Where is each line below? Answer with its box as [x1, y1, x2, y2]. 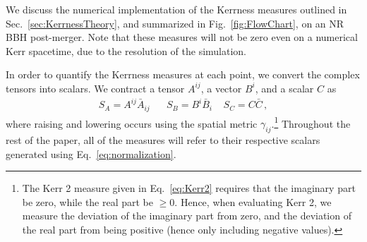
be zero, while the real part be [22, 194, 154, 209]
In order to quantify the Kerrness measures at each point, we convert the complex [6, 67, 360, 82]
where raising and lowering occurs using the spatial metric [6, 116, 258, 131]
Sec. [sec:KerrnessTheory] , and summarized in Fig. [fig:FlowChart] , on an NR [6, 16, 344, 30]
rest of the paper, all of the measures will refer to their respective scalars [6, 133, 320, 147]
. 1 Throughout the [271, 114, 351, 131]
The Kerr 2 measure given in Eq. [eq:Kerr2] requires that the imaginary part [22, 181, 356, 195]
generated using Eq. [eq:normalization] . [6, 146, 176, 161]
